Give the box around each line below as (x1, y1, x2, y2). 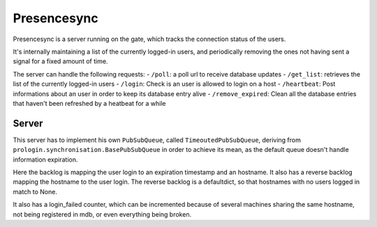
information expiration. (13, 155, 78, 164)
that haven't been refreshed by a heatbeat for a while (13, 99, 166, 107)
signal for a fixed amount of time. (13, 57, 108, 65)
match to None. (13, 187, 57, 196)
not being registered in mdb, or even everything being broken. (13, 210, 192, 219)
